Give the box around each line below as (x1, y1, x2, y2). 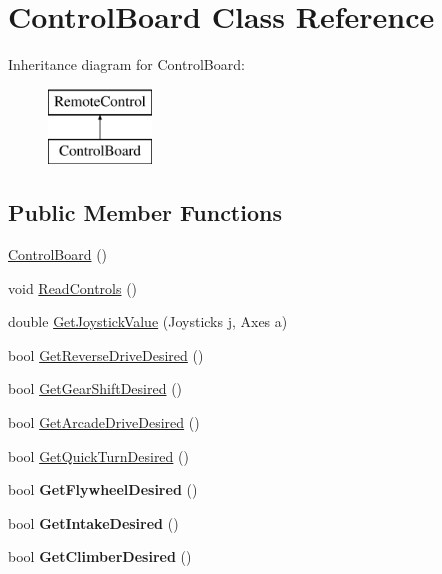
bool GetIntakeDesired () (8, 512, 179, 533)
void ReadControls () (8, 277, 138, 298)
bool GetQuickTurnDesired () (8, 445, 189, 466)
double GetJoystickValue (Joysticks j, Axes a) (8, 311, 288, 332)
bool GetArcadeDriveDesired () (8, 412, 200, 433)
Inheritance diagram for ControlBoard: (8, 54, 245, 75)
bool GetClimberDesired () (8, 546, 192, 567)
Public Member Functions (8, 197, 282, 228)
